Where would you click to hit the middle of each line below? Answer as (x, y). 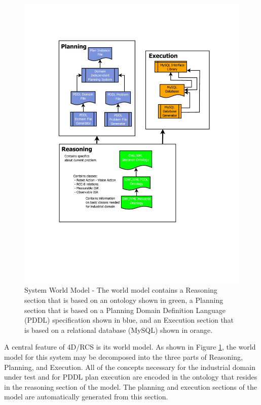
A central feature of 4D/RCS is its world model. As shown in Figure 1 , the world (130, 347)
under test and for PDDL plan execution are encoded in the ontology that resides (131, 377)
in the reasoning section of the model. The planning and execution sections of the (130, 386)
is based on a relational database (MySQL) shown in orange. (119, 330)
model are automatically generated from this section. (86, 397)
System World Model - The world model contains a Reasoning (121, 290)
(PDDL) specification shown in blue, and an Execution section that (129, 320)
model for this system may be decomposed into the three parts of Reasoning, (123, 357)
